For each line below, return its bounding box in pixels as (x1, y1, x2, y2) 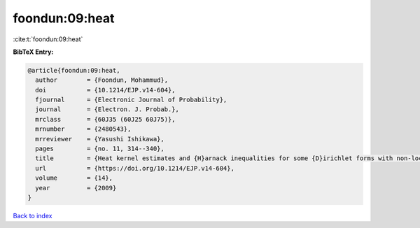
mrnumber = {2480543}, (35, 125, 132, 133)
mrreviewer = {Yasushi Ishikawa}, (35, 135, 164, 143)
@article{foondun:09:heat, (27, 66, 120, 74)
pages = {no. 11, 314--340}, (35, 145, 164, 153)
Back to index (13, 211, 52, 220)
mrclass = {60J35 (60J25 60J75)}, (35, 115, 176, 123)
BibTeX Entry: (13, 48, 54, 56)
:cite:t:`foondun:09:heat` (13, 35, 83, 43)
